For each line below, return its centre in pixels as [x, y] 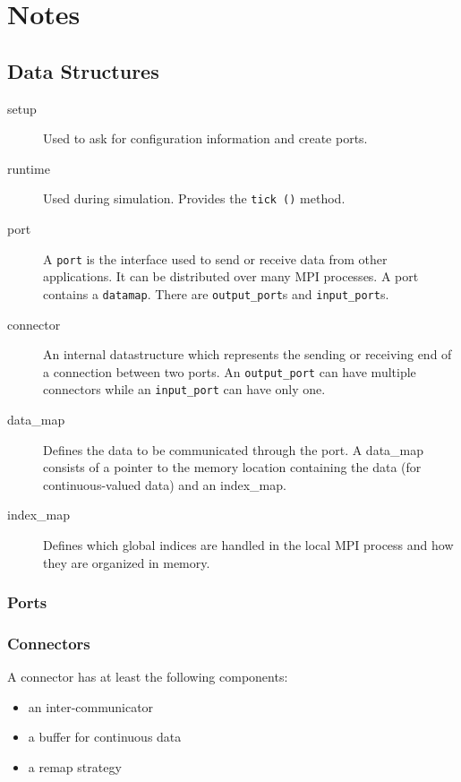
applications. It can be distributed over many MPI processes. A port [231, 276]
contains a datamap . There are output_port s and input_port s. [216, 293]
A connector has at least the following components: [148, 677]
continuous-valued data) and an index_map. [165, 484]
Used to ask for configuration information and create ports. [205, 138]
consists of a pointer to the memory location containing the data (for [232, 467]
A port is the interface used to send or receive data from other [215, 258]
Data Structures [83, 70]
